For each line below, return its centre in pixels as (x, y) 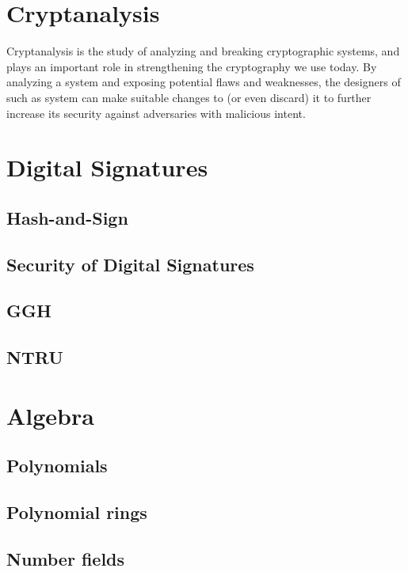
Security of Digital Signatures (130, 264)
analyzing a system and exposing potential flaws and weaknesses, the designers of (204, 82)
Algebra (50, 415)
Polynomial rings (77, 512)
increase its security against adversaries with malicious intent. (156, 113)
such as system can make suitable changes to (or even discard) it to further (189, 97)
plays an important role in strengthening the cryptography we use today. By (192, 66)
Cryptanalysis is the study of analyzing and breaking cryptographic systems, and (203, 51)
